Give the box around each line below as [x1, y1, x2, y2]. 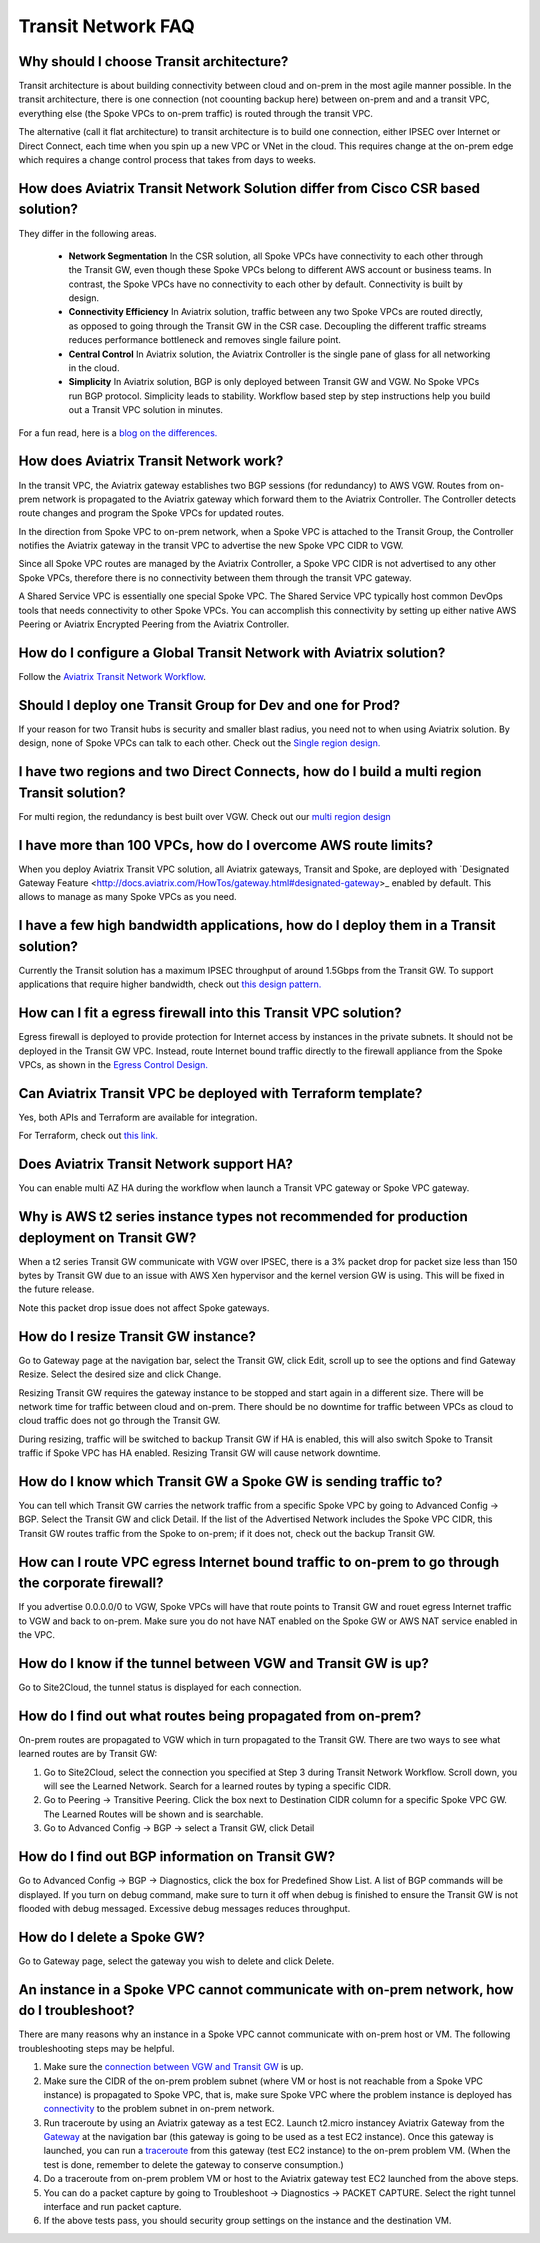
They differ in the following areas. [18, 227, 157, 239]
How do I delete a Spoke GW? [18, 1928, 205, 1945]
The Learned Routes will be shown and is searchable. [43, 1808, 264, 1820]
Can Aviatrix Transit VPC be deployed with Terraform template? [18, 1085, 423, 1102]
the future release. [18, 1283, 95, 1295]
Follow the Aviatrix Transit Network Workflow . [18, 670, 207, 682]
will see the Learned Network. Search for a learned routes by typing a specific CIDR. [43, 1780, 392, 1792]
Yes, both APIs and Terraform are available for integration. [18, 1111, 258, 1123]
